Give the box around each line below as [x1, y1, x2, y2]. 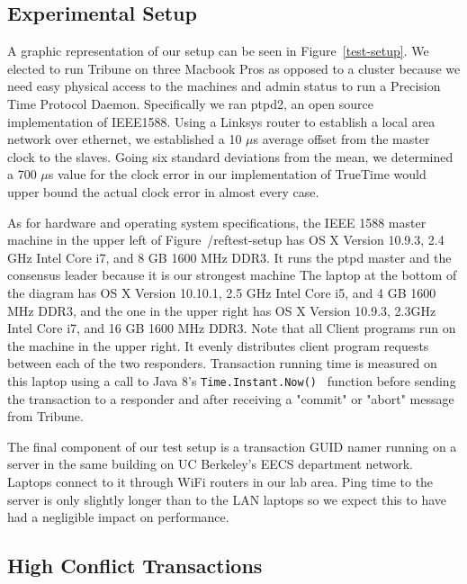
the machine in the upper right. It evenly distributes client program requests [7, 336, 429, 355]
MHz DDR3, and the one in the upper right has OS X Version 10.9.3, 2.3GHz [7, 301, 436, 319]
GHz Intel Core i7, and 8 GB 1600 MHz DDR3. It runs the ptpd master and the [7, 247, 452, 266]
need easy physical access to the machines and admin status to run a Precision [7, 76, 441, 95]
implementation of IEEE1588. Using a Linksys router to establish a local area [7, 112, 436, 130]
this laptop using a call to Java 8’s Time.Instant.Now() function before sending [7, 371, 456, 390]
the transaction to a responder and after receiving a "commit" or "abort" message [7, 389, 454, 408]
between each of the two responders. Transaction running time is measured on [7, 354, 437, 373]
